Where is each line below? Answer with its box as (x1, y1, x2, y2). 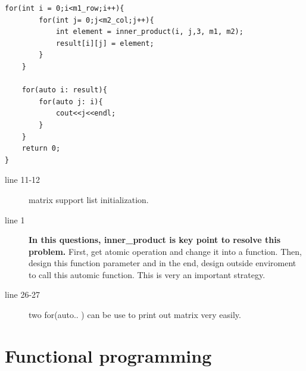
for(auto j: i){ (39, 97, 103, 106)
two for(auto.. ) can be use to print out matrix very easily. (29, 308, 241, 321)
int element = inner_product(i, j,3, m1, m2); (55, 27, 243, 36)
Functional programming (5, 343, 212, 367)
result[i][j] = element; (55, 39, 154, 48)
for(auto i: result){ (21, 86, 107, 95)
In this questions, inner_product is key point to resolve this (29, 233, 281, 246)
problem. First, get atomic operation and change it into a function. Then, (29, 245, 302, 257)
